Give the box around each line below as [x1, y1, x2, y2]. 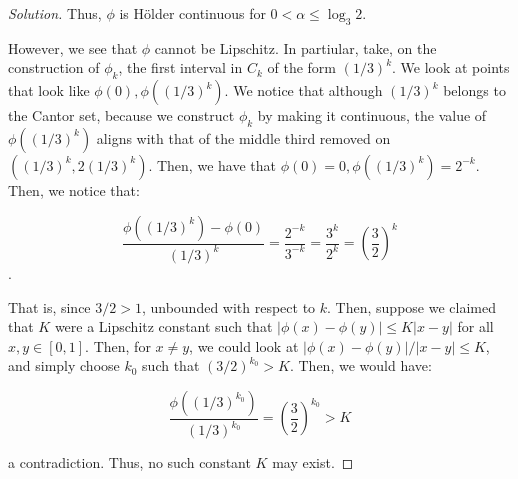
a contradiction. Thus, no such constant [8, 452, 251, 473]
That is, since [8, 296, 91, 317]
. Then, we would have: [289, 355, 432, 376]
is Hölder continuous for [119, 3, 266, 23]
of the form [267, 57, 336, 78]
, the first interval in [118, 57, 243, 78]
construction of [8, 57, 100, 78]
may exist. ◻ [272, 452, 354, 473]
